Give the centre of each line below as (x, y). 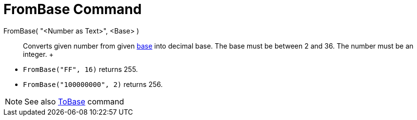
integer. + (38, 54)
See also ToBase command (74, 101)
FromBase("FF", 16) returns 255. (80, 69)
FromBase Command (73, 9)
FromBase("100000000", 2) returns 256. (93, 84)
